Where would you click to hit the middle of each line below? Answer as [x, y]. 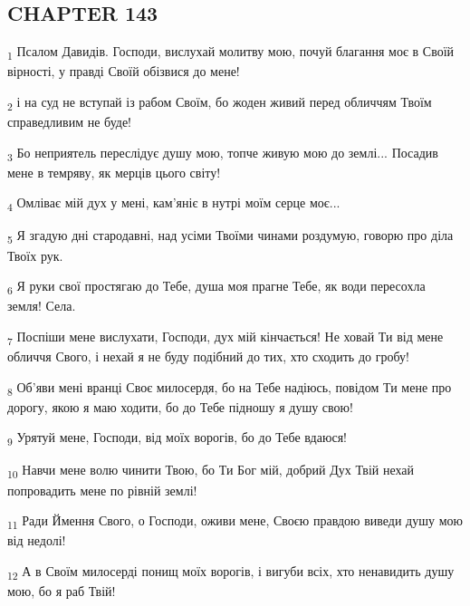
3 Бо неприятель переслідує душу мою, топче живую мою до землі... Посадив [223, 153]
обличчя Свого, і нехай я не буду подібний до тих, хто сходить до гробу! [208, 356]
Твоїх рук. [35, 255]
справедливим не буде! [70, 122]
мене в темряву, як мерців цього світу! [114, 172]
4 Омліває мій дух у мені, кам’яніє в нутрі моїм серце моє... [174, 204]
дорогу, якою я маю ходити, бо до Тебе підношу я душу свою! [180, 406]
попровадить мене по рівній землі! [102, 490]
